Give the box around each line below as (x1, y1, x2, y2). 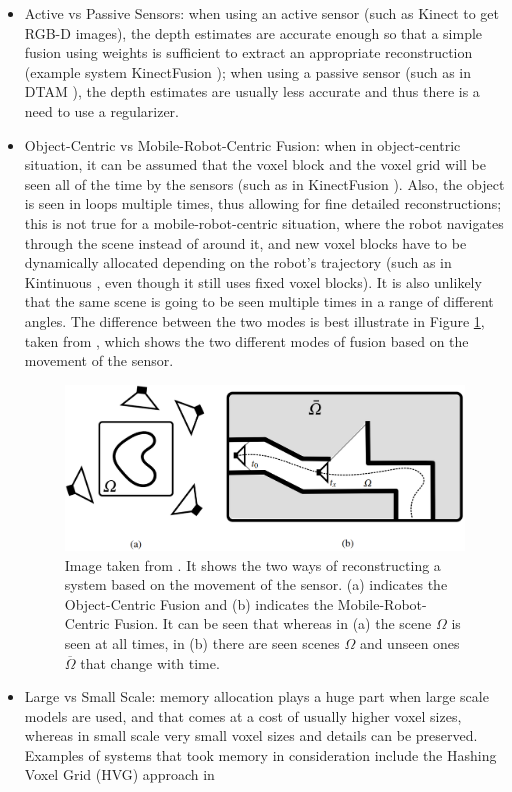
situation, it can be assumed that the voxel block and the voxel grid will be (24, 154, 486, 175)
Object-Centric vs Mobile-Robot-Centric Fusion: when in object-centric (24, 134, 461, 155)
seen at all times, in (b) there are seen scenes (64, 632, 340, 653)
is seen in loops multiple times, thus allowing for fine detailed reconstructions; (24, 193, 502, 214)
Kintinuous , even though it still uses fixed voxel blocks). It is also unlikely (24, 271, 482, 292)
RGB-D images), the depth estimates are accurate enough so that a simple (24, 22, 483, 43)
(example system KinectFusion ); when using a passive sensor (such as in (24, 61, 472, 82)
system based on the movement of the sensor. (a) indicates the (64, 574, 448, 595)
